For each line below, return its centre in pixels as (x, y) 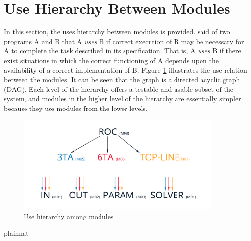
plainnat (16, 232)
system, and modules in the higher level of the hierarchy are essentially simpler (123, 99)
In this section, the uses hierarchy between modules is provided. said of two (117, 32)
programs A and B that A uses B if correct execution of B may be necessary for (124, 41)
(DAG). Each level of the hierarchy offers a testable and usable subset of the (119, 89)
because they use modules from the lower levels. (76, 108)
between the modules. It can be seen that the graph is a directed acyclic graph (122, 79)
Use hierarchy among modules (69, 216)
